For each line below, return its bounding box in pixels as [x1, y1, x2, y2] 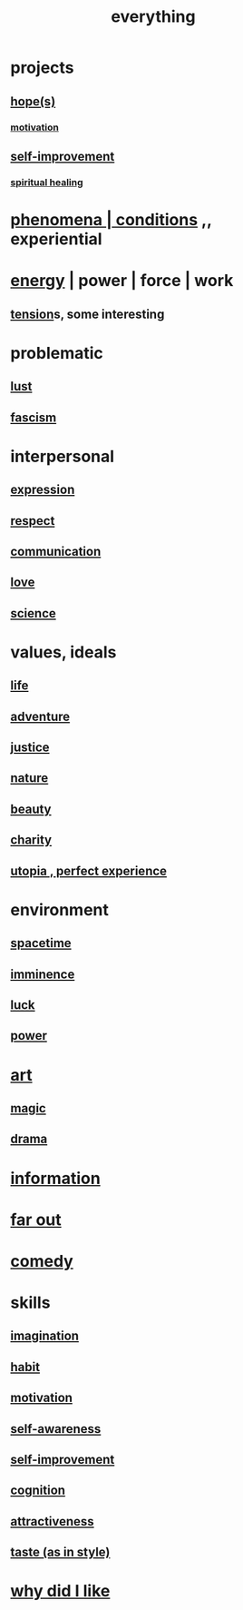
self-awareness [10, 1421, 102, 1437]
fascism [10, 410, 57, 425]
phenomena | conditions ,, [10, 210, 212, 230]
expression [10, 482, 75, 498]
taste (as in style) [10, 1545, 111, 1560]
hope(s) [10, 94, 56, 109]
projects [10, 57, 75, 78]
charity [10, 833, 53, 848]
